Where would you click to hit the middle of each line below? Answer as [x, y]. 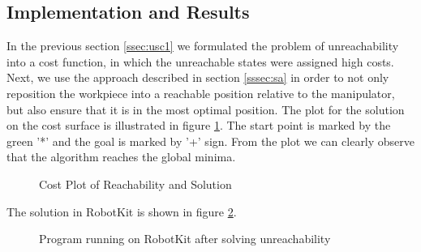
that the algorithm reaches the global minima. [121, 157]
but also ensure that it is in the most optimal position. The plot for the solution [206, 109]
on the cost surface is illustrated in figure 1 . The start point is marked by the [199, 125]
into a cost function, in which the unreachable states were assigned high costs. [200, 61]
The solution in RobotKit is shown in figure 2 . [122, 211]
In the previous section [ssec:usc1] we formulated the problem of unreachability [203, 46]
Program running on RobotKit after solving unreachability [185, 239]
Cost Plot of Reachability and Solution [135, 184]
